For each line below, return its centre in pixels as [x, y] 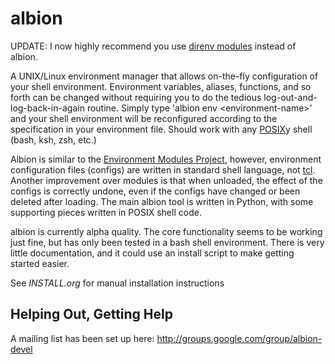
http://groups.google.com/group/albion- [239, 338]
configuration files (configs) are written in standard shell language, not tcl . [163, 169]
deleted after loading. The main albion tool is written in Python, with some [162, 201]
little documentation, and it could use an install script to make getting [152, 253]
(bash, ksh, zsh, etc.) [53, 139]
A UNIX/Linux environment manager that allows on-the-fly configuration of [164, 76]
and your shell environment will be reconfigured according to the [144, 118]
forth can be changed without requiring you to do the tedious [136, 97]
